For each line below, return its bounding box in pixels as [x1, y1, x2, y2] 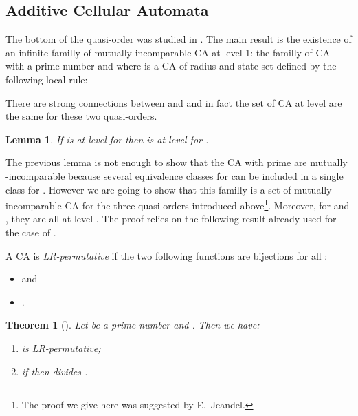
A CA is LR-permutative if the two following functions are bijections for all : [5, 248, 328, 262]
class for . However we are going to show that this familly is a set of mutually [5, 182, 332, 196]
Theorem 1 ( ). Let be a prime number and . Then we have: [5, 318, 260, 332]
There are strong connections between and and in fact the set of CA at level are [5, 95, 342, 110]
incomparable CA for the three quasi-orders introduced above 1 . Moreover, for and [5, 196, 350, 212]
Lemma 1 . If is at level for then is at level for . [5, 132, 209, 146]
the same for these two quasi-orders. [5, 109, 157, 123]
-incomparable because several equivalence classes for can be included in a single [5, 168, 344, 183]
